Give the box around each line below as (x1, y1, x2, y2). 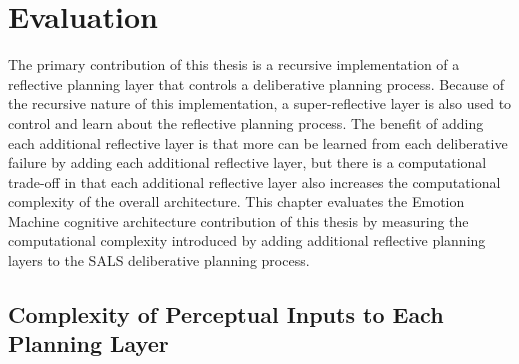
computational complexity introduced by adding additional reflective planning (8, 230, 486, 251)
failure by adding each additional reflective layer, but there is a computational (8, 152, 487, 173)
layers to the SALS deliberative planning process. (8, 250, 310, 271)
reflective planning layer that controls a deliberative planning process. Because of (8, 73, 505, 94)
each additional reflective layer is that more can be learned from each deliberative (8, 132, 508, 153)
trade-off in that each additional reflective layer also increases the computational (8, 171, 501, 192)
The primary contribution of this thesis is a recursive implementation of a (8, 54, 460, 75)
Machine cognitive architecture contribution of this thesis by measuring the (8, 210, 469, 231)
